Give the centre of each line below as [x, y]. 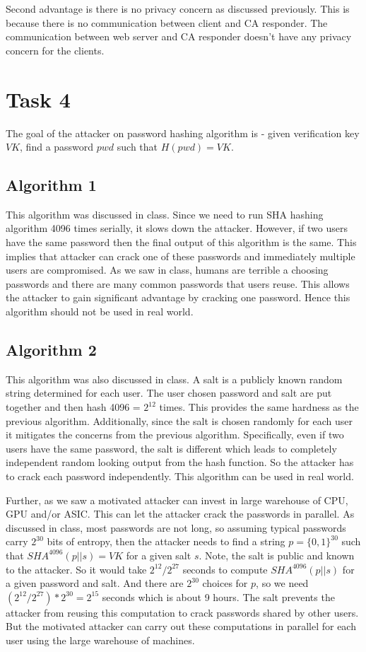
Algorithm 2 [51, 350]
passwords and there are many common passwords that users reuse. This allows [178, 283]
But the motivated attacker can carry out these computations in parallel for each [181, 626]
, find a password [57, 147]
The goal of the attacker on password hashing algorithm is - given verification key [183, 133]
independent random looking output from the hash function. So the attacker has [180, 462]
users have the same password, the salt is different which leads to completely [171, 448]
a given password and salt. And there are [95, 583]
